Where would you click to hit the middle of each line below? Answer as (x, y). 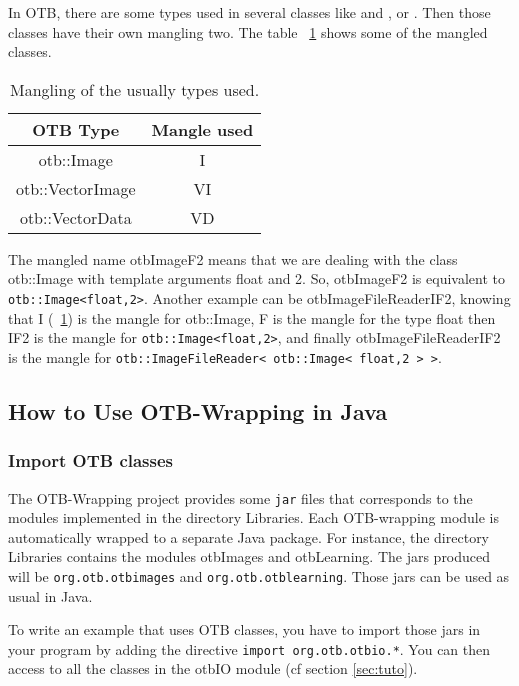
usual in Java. (50, 595)
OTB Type (76, 129)
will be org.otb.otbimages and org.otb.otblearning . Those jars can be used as (259, 575)
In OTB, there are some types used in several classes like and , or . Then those (249, 12)
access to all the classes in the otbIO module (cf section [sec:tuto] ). (213, 668)
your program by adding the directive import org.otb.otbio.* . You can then (249, 648)
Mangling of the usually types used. (135, 89)
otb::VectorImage (76, 188)
